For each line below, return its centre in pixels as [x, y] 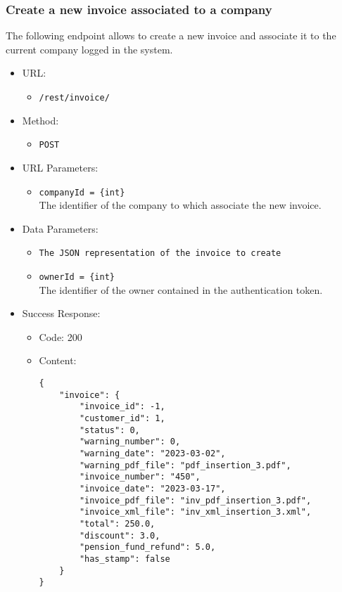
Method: [40, 120]
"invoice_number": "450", [140, 477]
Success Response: [61, 313]
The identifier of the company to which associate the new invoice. [180, 205]
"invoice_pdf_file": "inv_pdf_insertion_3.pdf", [195, 500]
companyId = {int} [82, 192]
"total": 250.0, [117, 523]
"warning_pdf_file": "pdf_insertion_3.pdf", [185, 465]
